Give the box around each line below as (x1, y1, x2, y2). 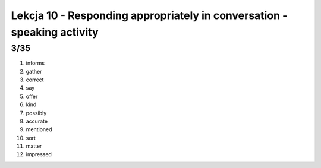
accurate (26, 118, 48, 125)
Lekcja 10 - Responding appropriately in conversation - (11, 9, 288, 22)
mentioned (26, 126, 53, 133)
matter (26, 142, 42, 150)
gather (26, 68, 42, 75)
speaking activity (11, 26, 99, 39)
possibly (26, 109, 47, 116)
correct (26, 76, 44, 83)
